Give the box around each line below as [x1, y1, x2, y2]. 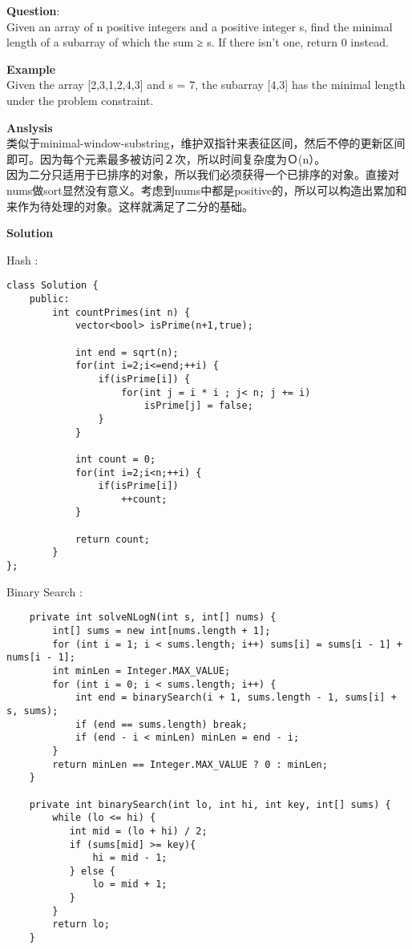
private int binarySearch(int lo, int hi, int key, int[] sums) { [29, 798, 391, 810]
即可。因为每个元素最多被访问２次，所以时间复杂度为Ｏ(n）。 [6, 150, 326, 167]
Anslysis [6, 119, 53, 135]
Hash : [6, 251, 38, 268]
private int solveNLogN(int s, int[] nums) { [29, 612, 277, 624]
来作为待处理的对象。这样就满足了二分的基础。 [6, 197, 253, 214]
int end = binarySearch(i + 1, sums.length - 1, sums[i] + [75, 692, 397, 704]
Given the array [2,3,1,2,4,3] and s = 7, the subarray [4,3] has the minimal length [6, 76, 406, 93]
